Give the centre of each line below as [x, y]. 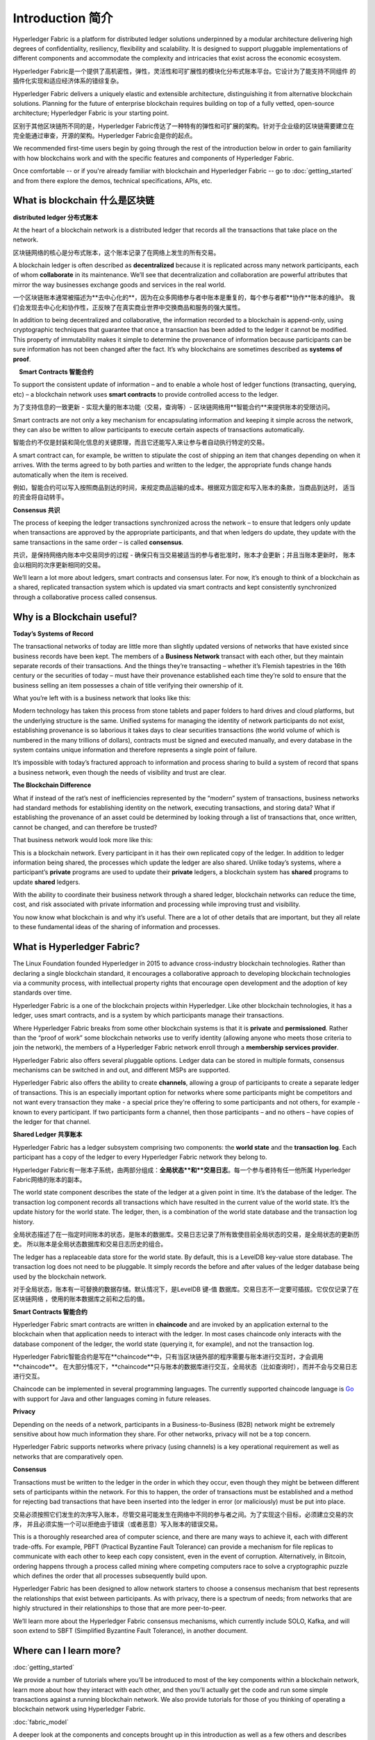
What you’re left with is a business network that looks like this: [102, 698]
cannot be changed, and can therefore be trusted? [85, 827]
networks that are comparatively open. [68, 1456]
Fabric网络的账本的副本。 [49, 1179]
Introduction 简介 [63, 18]
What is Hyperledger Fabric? [76, 947]
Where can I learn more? [67, 1651]
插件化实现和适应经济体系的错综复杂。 [68, 81]
